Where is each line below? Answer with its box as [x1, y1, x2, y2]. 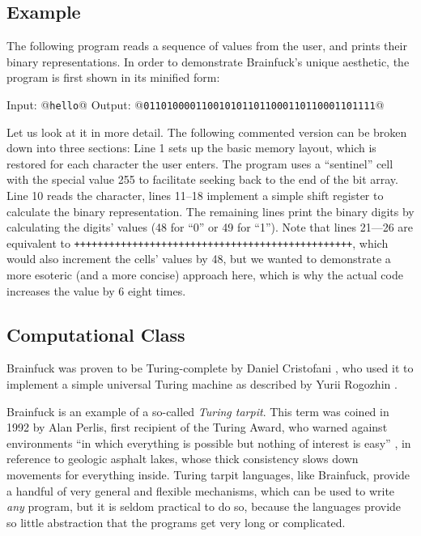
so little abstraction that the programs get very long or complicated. [6, 513, 346, 530]
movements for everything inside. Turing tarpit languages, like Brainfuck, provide [6, 466, 410, 483]
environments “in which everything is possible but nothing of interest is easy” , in [6, 434, 411, 451]
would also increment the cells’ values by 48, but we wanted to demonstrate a [6, 250, 391, 267]
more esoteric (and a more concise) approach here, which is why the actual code [6, 266, 403, 283]
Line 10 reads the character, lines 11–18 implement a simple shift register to [6, 187, 384, 204]
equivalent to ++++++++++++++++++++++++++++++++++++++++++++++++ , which [6, 234, 389, 251]
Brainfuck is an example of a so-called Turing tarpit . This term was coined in [6, 402, 389, 419]
